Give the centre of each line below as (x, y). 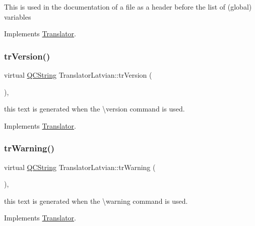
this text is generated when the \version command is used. (94, 109)
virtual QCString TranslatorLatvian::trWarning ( (80, 167)
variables (18, 16)
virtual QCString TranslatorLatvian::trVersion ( (78, 75)
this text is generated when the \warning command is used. (96, 201)
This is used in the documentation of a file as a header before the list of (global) (128, 7)
